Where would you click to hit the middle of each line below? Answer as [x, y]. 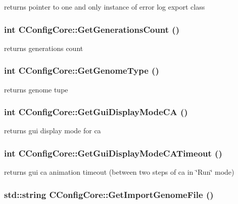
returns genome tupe [36, 89]
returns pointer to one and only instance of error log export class [105, 7]
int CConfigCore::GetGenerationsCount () [92, 29]
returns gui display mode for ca [53, 131]
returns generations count [44, 48]
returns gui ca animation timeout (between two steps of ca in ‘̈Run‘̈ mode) [119, 172]
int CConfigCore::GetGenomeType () [82, 70]
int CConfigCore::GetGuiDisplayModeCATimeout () [113, 153]
